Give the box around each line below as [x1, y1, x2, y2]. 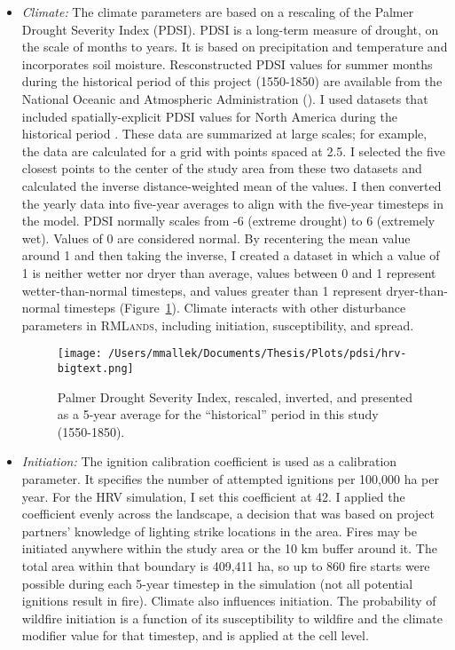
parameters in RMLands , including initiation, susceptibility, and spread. [21, 315, 414, 334]
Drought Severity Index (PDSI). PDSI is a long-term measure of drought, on [21, 20, 439, 38]
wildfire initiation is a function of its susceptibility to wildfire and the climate [21, 608, 443, 627]
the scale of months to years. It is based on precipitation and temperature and [21, 37, 448, 56]
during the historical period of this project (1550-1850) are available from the [21, 72, 443, 91]
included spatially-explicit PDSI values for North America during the [21, 107, 397, 125]
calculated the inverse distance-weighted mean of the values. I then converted [21, 176, 442, 194]
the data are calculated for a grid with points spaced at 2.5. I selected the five [21, 141, 445, 160]
